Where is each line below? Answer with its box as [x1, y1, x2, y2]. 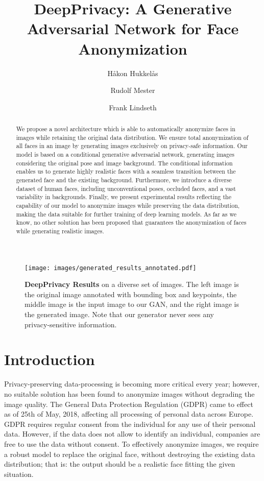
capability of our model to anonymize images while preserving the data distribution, [16, 201, 240, 209]
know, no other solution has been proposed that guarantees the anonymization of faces [16, 218, 247, 227]
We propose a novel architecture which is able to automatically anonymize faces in [16, 125, 235, 133]
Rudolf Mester [110, 85, 155, 95]
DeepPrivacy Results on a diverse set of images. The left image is [25, 279, 239, 290]
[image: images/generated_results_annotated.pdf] [25, 264, 197, 272]
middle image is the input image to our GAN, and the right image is [25, 299, 239, 309]
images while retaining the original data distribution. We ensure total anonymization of [16, 133, 249, 141]
